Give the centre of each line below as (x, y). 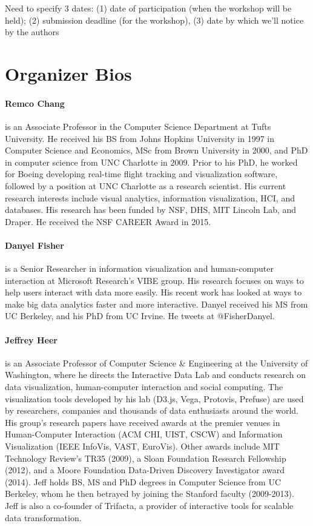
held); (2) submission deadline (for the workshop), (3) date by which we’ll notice (154, 20)
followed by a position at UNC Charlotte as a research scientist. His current (146, 185)
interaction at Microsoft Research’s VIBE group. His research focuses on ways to (154, 280)
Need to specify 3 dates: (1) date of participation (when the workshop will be (148, 8)
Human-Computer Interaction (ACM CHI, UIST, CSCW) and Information (144, 434)
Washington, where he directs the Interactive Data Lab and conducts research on (156, 375)
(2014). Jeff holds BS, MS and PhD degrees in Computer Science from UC (143, 481)
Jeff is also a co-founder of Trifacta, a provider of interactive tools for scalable (149, 505)
